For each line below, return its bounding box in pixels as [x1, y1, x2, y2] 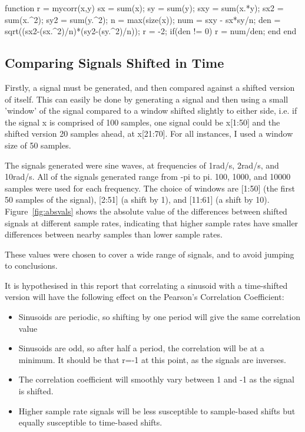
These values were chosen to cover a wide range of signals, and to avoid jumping [5, 248, 294, 260]
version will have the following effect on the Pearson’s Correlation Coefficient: [5, 291, 284, 303]
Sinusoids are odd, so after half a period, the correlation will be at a [18, 342, 264, 354]
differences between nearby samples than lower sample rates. [5, 228, 223, 240]
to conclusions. [5, 259, 58, 272]
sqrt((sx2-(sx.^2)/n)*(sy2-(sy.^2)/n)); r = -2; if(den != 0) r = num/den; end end [5, 25, 297, 37]
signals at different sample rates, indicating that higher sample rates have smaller [5, 216, 299, 229]
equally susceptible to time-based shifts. [18, 416, 163, 428]
